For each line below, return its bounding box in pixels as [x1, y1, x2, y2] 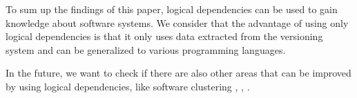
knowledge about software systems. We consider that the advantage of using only [6, 15, 349, 30]
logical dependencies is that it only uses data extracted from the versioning [6, 29, 323, 43]
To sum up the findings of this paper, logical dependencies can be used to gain [6, 2, 338, 16]
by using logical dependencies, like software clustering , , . [6, 79, 250, 93]
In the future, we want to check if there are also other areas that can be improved [6, 66, 351, 80]
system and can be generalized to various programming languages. [6, 42, 286, 57]
